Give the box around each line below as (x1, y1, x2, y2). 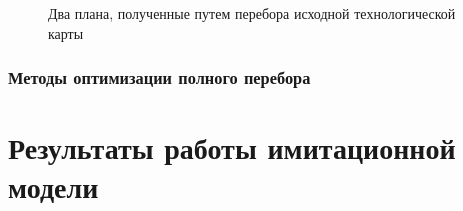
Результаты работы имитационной (8, 127, 456, 168)
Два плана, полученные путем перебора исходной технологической (48, 3, 456, 23)
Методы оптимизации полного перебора (8, 65, 311, 90)
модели (8, 166, 99, 207)
